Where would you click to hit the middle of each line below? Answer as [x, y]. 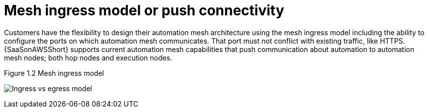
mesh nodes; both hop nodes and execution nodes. [88, 57]
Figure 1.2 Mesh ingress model [54, 73]
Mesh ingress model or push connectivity [144, 10]
